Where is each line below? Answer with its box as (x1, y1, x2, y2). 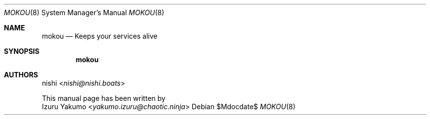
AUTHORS (4, 71, 38, 79)
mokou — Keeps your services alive (42, 32, 158, 40)
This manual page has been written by (42, 94, 165, 102)
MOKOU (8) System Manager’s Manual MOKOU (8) (4, 8, 164, 17)
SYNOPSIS (4, 47, 40, 55)
